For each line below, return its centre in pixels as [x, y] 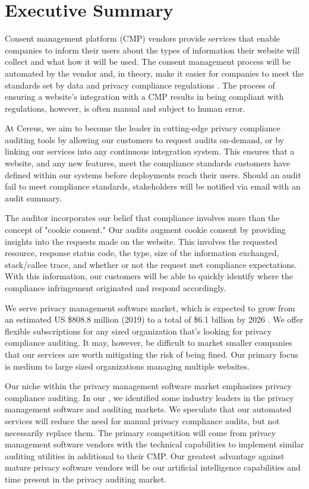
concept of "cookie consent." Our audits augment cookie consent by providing [145, 230]
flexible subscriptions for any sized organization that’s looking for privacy [138, 331]
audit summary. [33, 198]
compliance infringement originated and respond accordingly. [116, 288]
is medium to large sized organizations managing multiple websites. [127, 366]
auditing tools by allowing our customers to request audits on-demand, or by [144, 139]
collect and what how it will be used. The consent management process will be [148, 61]
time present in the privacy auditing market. [86, 479]
